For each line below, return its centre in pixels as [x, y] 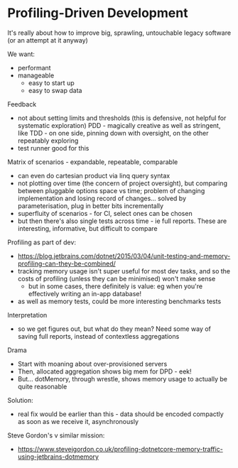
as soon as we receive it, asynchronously [78, 421]
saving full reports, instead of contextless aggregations [98, 336]
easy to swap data [55, 90]
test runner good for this [53, 148]
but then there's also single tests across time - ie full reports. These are [122, 221]
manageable [36, 75]
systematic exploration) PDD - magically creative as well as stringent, [119, 125]
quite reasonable [42, 386]
